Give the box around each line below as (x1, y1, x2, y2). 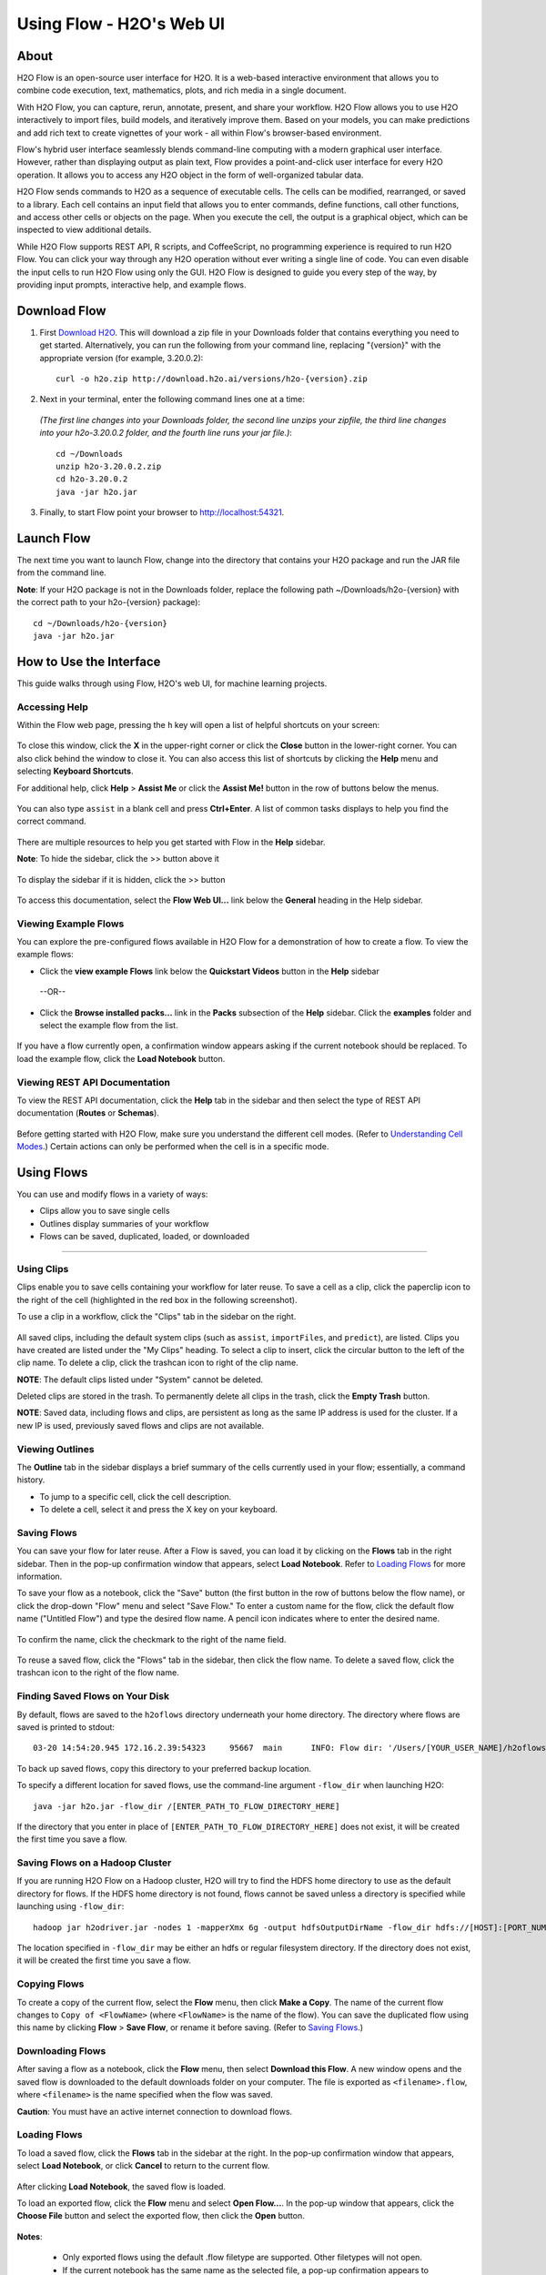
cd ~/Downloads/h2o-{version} (33, 618, 168, 628)
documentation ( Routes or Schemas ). (16, 1107, 159, 1118)
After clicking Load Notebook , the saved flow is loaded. (16, 2180, 227, 2192)
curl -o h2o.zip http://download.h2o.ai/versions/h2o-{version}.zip (56, 374, 368, 384)
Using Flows (16, 1165, 88, 1180)
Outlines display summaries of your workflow (39, 1218, 209, 1228)
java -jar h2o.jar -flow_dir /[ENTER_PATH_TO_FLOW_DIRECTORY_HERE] (33, 1801, 340, 1811)
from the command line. (16, 567, 106, 578)
